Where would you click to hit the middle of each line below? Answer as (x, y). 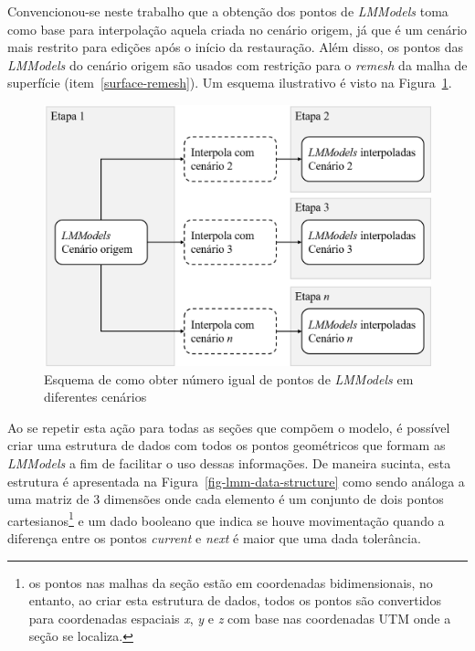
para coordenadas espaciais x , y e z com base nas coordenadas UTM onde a (240, 618)
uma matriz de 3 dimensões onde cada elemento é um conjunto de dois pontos (226, 499)
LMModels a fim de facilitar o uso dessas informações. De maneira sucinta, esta (229, 463)
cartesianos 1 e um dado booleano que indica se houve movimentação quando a (226, 519)
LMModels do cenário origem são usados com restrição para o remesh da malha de (237, 64)
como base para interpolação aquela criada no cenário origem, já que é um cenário (237, 29)
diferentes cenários (95, 397)
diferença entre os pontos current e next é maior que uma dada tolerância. (214, 538)
